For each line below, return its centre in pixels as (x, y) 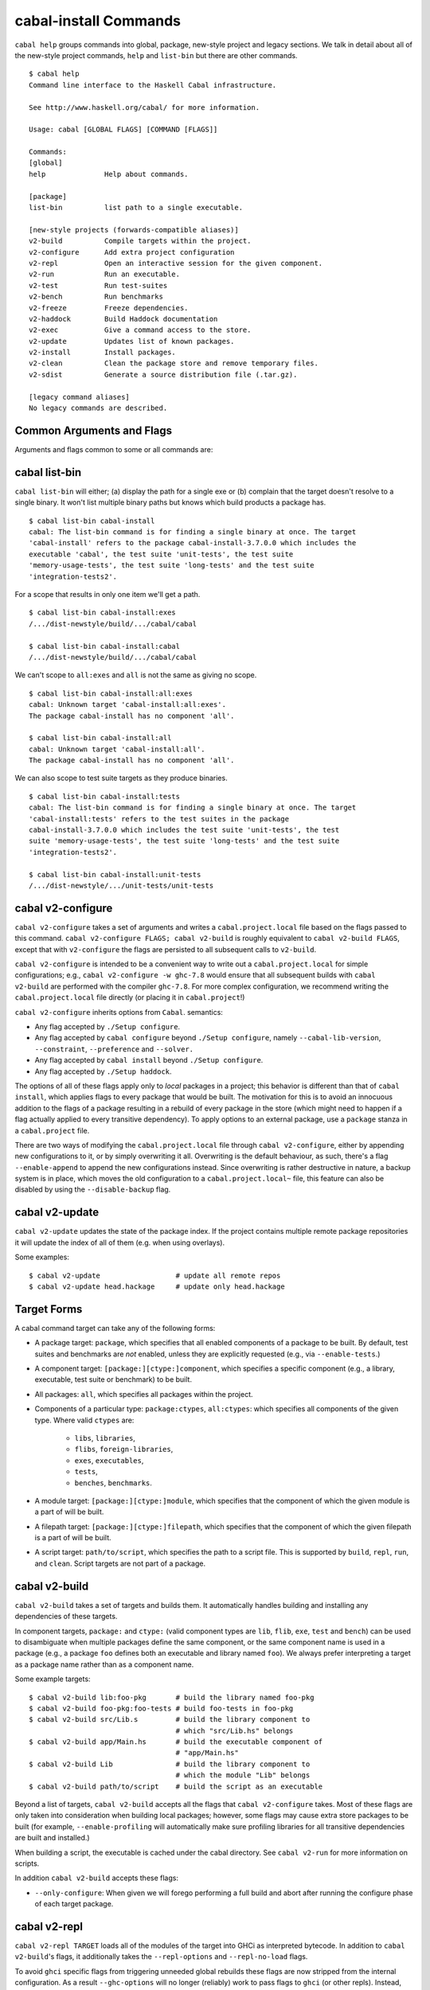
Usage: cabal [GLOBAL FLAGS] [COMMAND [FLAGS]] (123, 130)
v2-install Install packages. (103, 353)
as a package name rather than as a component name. (104, 1664)
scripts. (27, 1863)
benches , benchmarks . (113, 1483)
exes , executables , (109, 1460)
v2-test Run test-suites (98, 285)
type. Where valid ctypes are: (84, 1420)
